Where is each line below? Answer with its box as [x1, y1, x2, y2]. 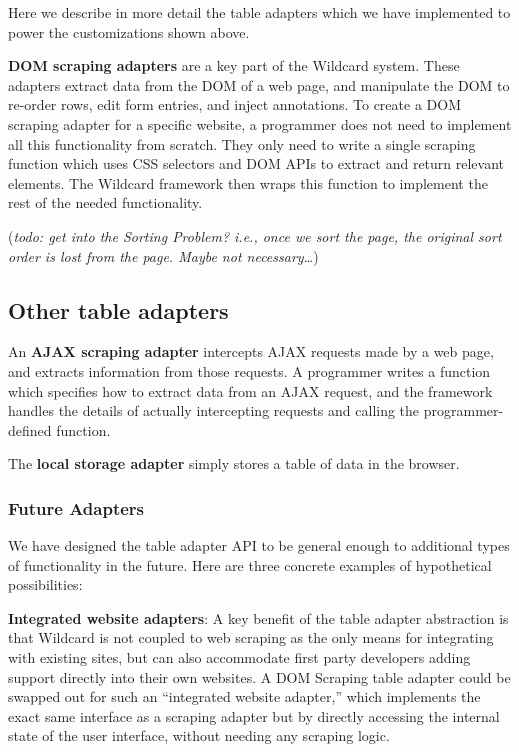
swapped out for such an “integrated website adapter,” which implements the [8, 686, 481, 707]
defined [8, 419, 52, 440]
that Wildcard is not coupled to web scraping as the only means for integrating [8, 627, 494, 648]
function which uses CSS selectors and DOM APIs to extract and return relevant [8, 153, 505, 174]
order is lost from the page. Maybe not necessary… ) [8, 245, 319, 266]
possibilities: [8, 574, 83, 595]
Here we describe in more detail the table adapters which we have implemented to [8, 2, 511, 22]
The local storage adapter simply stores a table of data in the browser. [8, 453, 460, 474]
